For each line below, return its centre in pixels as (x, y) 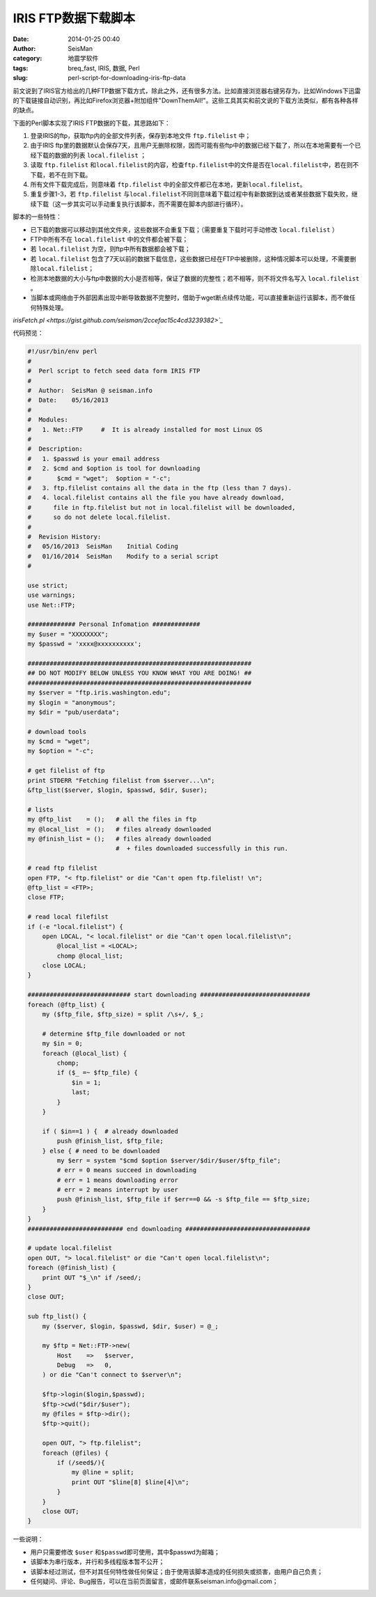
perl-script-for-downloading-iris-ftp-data (127, 78)
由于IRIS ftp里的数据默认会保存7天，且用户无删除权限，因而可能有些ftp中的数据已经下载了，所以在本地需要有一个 (193, 146)
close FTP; (46, 897)
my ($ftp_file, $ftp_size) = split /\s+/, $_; (123, 1014)
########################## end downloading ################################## (169, 1229)
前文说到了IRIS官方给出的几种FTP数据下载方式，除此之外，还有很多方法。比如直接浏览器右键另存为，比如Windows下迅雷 (187, 91)
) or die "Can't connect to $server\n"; (112, 1375)
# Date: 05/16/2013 (68, 400)
